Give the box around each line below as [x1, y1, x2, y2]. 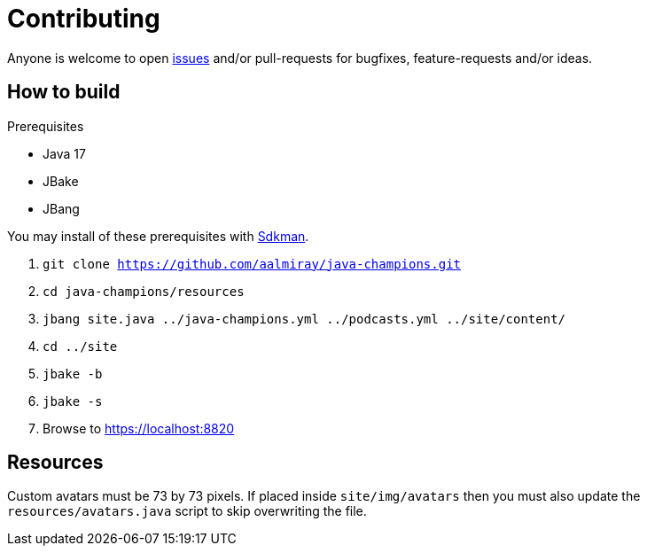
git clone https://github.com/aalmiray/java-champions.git [43, 256, 462, 271]
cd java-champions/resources [43, 284, 245, 299]
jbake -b [43, 366, 103, 381]
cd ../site [43, 339, 118, 354]
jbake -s [43, 393, 103, 409]
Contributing [7, 4, 160, 34]
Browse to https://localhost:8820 [43, 420, 235, 436]
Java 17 [43, 145, 86, 161]
